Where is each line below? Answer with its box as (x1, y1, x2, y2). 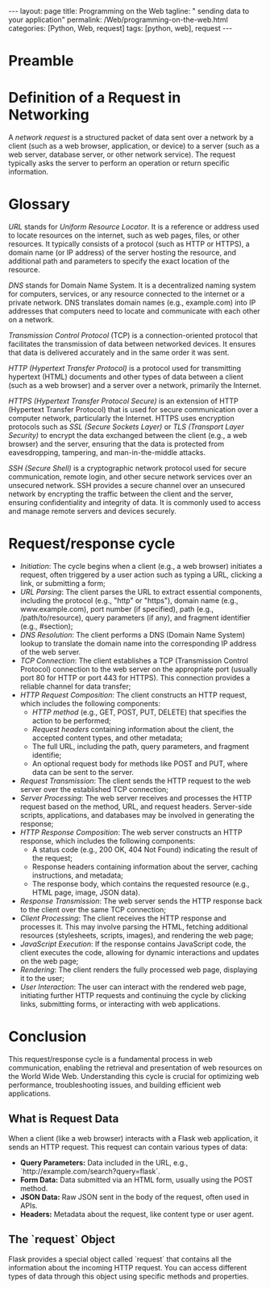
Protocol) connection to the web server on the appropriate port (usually (19, 664, 258, 674)
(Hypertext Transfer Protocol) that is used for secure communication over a (8, 405, 259, 415)
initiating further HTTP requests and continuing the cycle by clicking (19, 991, 247, 1000)
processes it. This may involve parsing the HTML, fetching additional (19, 922, 248, 931)
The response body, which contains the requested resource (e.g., (31, 879, 250, 888)
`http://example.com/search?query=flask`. (19, 1166, 161, 1176)
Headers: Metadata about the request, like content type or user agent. (19, 1209, 254, 1219)
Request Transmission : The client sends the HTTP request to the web (19, 776, 251, 786)
